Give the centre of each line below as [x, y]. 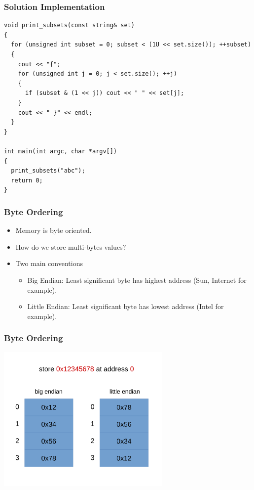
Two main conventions [49, 263]
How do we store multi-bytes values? [71, 246]
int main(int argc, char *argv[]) [61, 151]
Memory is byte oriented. [54, 230]
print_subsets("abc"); [48, 171]
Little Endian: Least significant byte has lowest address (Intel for [126, 306]
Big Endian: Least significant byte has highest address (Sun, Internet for [137, 280]
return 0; [27, 180]
